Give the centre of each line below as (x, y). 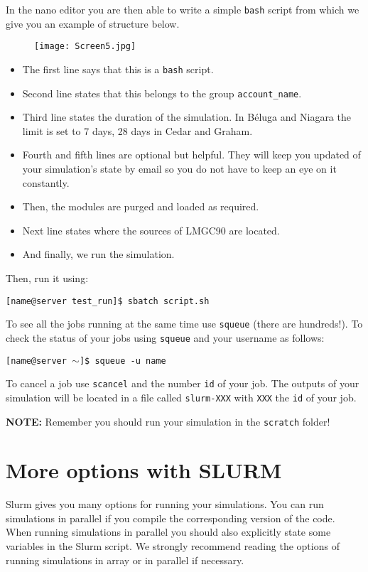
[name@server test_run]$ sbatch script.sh (108, 301)
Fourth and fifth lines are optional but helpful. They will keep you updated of (191, 155)
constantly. (46, 182)
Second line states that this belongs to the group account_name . (162, 93)
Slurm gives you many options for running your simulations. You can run (165, 504)
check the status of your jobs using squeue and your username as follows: (165, 337)
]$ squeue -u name (123, 361)
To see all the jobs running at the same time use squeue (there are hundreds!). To (184, 324)
